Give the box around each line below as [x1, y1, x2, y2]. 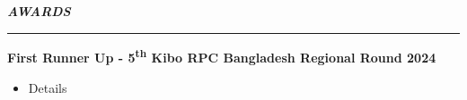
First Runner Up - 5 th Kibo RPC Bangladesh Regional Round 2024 [7, 46, 436, 67]
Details [28, 78, 67, 96]
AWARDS [7, 2, 71, 20]
